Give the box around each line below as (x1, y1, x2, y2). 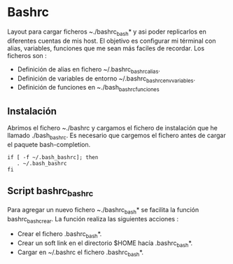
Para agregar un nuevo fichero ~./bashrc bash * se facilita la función (7, 205, 199, 216)
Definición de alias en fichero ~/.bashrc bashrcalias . (17, 64, 161, 75)
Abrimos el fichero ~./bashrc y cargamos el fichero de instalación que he (7, 123, 218, 132)
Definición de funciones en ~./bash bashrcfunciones (17, 83, 160, 93)
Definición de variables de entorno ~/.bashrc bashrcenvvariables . (17, 74, 196, 84)
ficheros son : (7, 51, 47, 60)
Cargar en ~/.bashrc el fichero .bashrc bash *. (17, 248, 144, 258)
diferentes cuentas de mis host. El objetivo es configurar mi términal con (7, 36, 216, 45)
